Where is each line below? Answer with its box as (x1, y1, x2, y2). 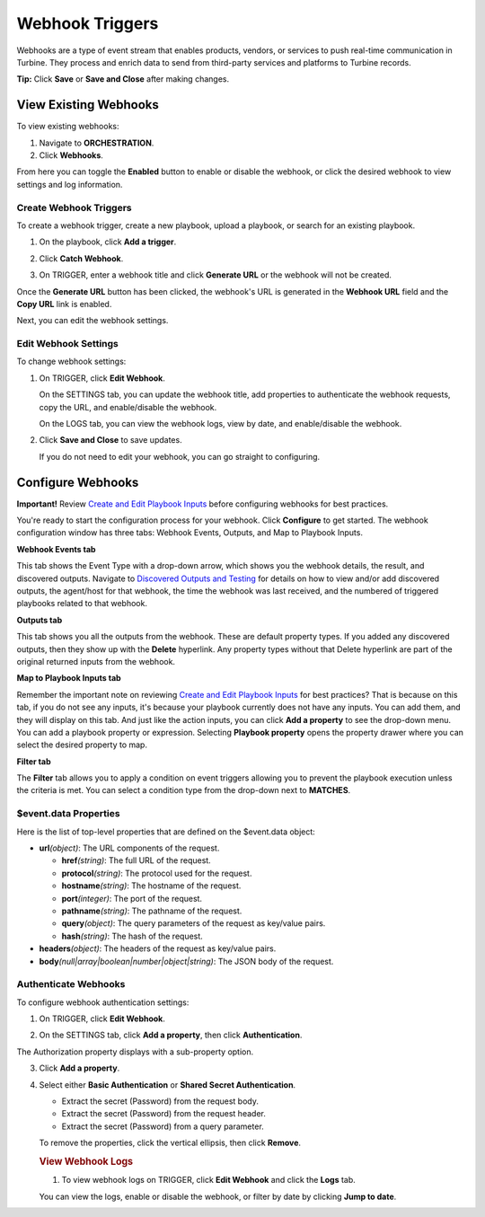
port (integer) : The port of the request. (61, 893, 202, 904)
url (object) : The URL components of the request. (39, 842, 220, 853)
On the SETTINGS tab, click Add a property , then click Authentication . (39, 1029, 303, 1041)
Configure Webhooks (16, 474, 139, 489)
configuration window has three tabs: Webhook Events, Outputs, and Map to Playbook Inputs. (16, 527, 364, 538)
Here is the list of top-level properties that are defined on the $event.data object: (16, 826, 316, 837)
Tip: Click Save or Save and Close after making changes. (16, 74, 229, 84)
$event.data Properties (16, 807, 120, 820)
